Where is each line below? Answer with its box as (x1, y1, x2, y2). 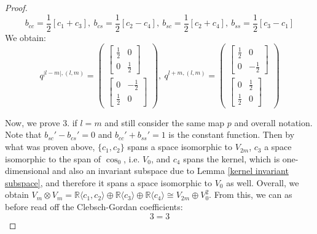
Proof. (5, 1, 28, 13)
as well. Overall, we (226, 176, 299, 189)
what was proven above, (5, 140, 95, 153)
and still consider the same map (104, 116, 225, 129)
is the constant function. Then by (168, 128, 295, 141)
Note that (5, 128, 42, 141)
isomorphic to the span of (5, 152, 101, 165)
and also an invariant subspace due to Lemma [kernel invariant (52, 164, 289, 177)
